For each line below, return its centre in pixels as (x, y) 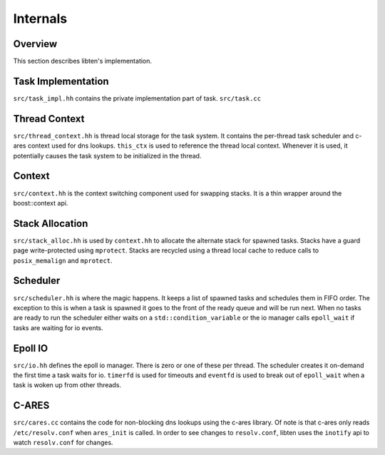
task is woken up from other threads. (67, 385)
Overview (35, 44)
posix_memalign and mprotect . (63, 260)
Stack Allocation (51, 224)
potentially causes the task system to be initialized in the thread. (107, 155)
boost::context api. (41, 203)
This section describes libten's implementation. (83, 61)
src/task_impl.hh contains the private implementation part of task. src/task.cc (137, 98)
